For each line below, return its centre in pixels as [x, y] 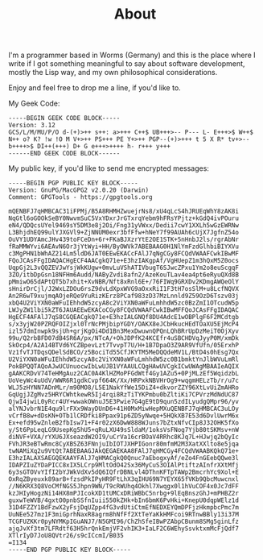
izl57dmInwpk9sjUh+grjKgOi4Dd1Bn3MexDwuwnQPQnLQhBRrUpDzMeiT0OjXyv [124, 331]
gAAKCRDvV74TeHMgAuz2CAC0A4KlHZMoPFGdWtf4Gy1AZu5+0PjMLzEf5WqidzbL [124, 374]
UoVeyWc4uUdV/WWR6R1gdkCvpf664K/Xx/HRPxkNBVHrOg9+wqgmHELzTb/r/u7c [124, 381]
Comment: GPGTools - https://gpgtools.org [80, 197]
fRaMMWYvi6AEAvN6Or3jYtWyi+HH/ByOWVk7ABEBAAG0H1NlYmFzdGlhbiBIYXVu [124, 247]
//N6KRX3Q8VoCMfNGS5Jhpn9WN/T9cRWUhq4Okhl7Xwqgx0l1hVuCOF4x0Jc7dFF [124, 487]
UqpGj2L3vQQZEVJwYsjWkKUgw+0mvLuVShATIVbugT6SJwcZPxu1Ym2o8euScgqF [124, 268]
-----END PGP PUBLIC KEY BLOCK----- [70, 550]
